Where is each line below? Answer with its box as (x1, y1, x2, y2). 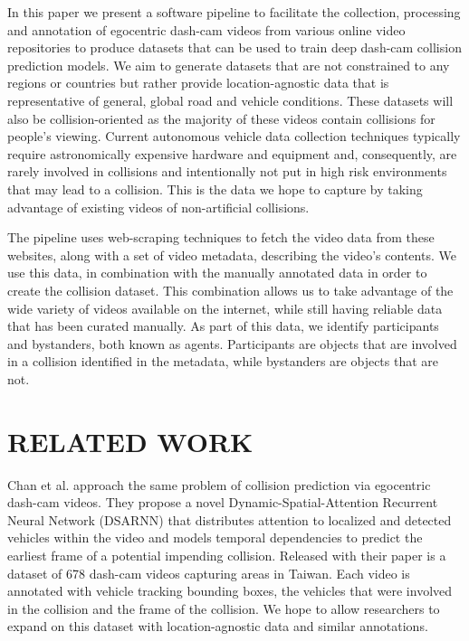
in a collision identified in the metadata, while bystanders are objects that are (7, 352, 439, 371)
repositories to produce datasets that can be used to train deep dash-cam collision (7, 38, 462, 57)
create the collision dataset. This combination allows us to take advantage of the (7, 280, 454, 299)
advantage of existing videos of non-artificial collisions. (7, 197, 310, 216)
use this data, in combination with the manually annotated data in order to (7, 263, 427, 282)
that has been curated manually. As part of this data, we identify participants (7, 316, 439, 335)
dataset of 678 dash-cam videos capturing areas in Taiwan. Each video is (7, 563, 410, 582)
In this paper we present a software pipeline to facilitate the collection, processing (7, 3, 461, 21)
